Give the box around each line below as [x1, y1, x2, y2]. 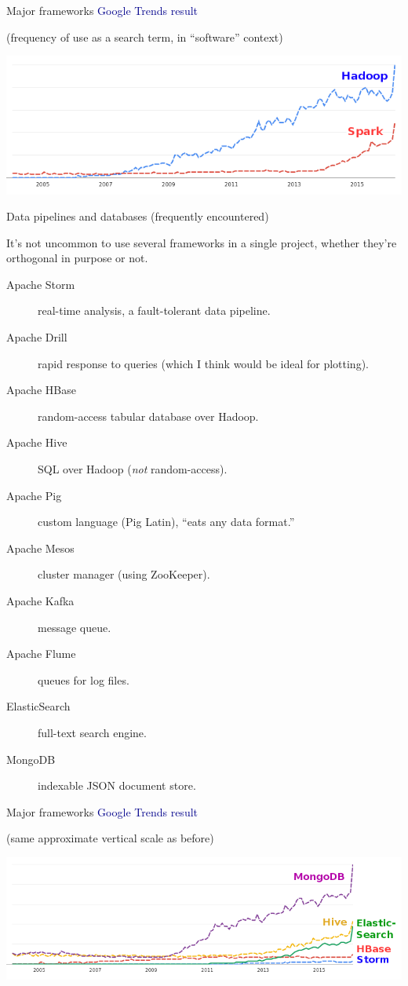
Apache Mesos [6, 539, 75, 556]
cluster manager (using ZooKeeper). [38, 566, 210, 582]
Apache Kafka [6, 593, 75, 608]
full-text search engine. [38, 724, 147, 740]
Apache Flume [6, 645, 76, 662]
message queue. [38, 619, 111, 635]
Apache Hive [6, 434, 67, 451]
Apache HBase [6, 382, 76, 398]
